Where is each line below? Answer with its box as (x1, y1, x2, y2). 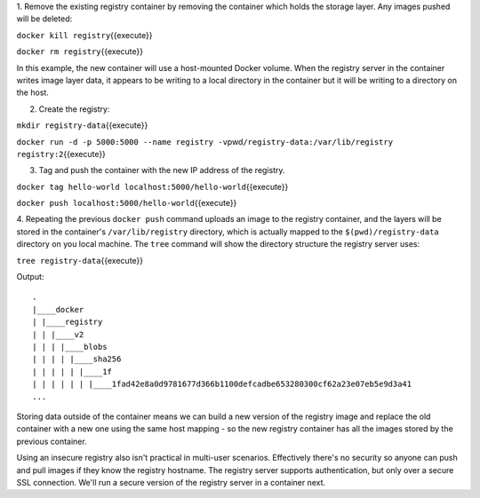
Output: (16, 272, 44, 282)
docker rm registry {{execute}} (16, 46, 144, 57)
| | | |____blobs (32, 342, 108, 352)
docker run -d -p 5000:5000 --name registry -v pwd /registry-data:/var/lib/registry (16, 136, 394, 146)
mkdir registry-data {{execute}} (16, 120, 148, 130)
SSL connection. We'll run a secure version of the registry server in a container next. (16, 477, 326, 487)
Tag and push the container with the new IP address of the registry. (38, 165, 285, 176)
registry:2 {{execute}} (16, 148, 107, 159)
